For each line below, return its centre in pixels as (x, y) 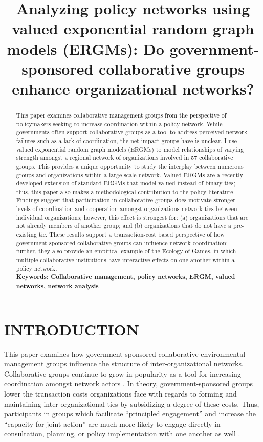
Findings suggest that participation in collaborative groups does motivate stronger (126, 200)
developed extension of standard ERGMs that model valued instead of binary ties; (126, 183)
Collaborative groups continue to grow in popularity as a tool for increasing (123, 373)
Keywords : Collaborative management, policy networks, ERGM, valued (126, 277)
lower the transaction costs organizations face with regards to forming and (120, 394)
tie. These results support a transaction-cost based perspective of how (131, 234)
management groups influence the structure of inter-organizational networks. (124, 364)
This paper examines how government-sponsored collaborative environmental (125, 353)
